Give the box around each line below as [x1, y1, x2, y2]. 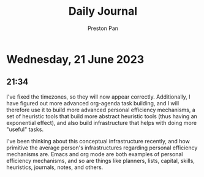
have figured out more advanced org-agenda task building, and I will [6, 99, 179, 107]
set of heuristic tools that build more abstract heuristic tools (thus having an [6, 112, 198, 120]
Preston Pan [88, 24, 118, 32]
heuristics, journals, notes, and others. [6, 164, 104, 171]
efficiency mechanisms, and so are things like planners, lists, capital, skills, [6, 157, 195, 164]
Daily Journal [68, 4, 138, 18]
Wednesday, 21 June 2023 [6, 52, 145, 66]
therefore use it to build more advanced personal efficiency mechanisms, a [6, 106, 196, 113]
